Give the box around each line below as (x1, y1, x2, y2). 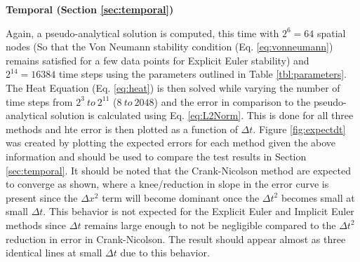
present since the (6, 190, 78, 205)
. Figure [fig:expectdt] (253, 121, 346, 136)
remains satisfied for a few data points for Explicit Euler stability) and (6, 53, 309, 67)
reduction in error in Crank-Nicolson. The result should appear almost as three (6, 231, 346, 246)
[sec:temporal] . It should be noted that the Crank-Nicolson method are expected (6, 163, 351, 177)
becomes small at (281, 190, 355, 205)
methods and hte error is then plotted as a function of (6, 121, 238, 136)
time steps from (6, 94, 73, 109)
